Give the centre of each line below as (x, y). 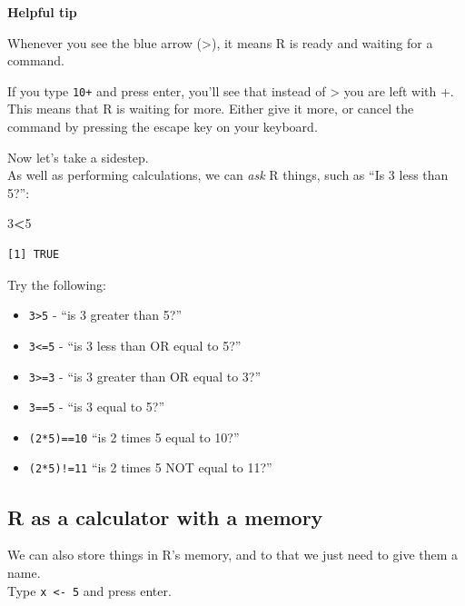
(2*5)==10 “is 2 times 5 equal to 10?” (134, 437)
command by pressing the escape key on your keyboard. (163, 127)
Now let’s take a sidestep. (78, 157)
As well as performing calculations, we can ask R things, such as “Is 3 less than (228, 175)
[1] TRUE (34, 254)
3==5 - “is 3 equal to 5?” (97, 407)
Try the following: (57, 284)
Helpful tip (42, 12)
